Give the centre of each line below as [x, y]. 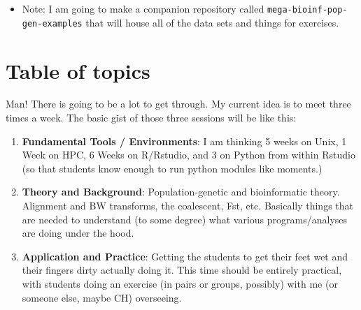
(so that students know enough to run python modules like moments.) [172, 168]
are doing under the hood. [78, 233]
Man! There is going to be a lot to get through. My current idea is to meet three [178, 104]
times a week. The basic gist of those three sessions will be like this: [151, 118]
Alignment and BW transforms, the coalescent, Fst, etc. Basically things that [188, 205]
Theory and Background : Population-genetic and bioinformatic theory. [181, 192]
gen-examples [52, 23]
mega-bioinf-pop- [307, 10]
